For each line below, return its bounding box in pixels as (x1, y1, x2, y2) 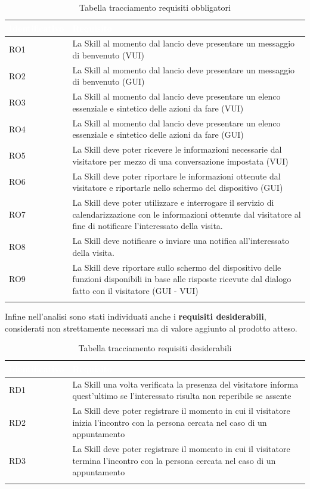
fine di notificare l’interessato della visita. (72, 219, 223, 232)
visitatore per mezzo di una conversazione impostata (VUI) (72, 154, 289, 167)
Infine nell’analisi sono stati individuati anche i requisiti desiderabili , (5, 310, 266, 323)
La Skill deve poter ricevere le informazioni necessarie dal (72, 143, 282, 156)
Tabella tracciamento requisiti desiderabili (78, 342, 232, 354)
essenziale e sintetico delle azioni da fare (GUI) (72, 128, 244, 141)
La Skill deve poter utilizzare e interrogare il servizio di (72, 196, 274, 209)
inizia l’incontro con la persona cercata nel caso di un (72, 416, 267, 428)
